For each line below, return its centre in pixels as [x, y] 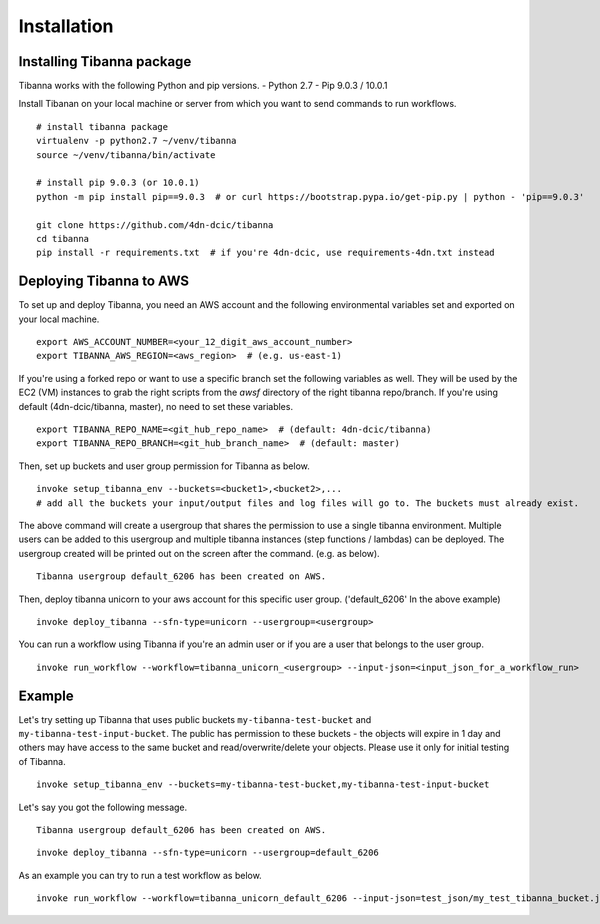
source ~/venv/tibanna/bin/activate [126, 154]
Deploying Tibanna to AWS [104, 281]
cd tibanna [63, 238]
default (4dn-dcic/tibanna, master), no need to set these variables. [156, 406]
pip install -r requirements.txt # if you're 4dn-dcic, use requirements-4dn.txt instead [265, 253]
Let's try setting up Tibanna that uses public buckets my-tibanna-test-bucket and [195, 719]
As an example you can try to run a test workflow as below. [140, 875]
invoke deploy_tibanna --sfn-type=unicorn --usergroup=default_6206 [207, 853]
